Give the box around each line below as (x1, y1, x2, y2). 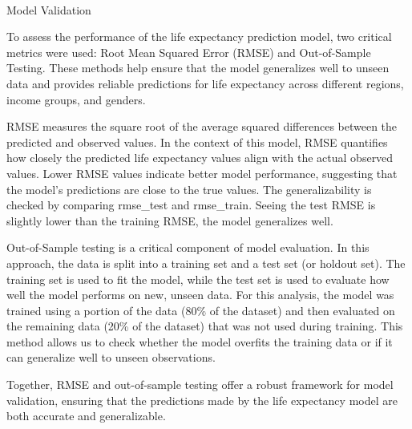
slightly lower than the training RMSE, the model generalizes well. (6, 212, 333, 229)
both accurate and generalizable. (6, 407, 166, 424)
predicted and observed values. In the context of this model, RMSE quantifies (6, 133, 388, 150)
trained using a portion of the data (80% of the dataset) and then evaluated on (6, 302, 395, 318)
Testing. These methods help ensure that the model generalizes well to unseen (6, 59, 390, 76)
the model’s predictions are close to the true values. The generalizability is (6, 180, 372, 197)
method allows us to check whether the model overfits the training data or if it (6, 333, 393, 350)
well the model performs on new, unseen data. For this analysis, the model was (6, 286, 394, 303)
